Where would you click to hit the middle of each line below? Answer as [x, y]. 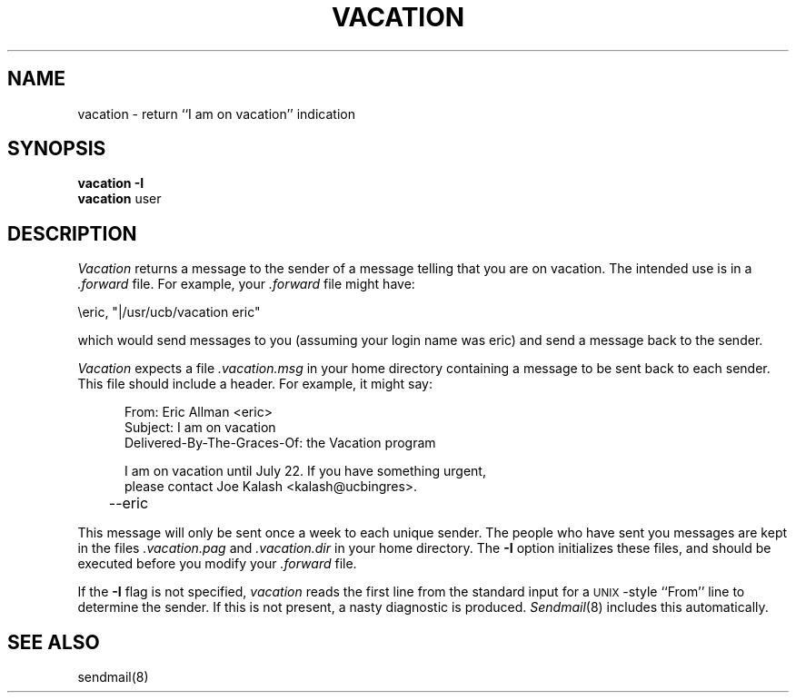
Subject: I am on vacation [200, 428]
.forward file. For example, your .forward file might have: [246, 284]
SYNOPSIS [57, 149]
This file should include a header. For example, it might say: [255, 384]
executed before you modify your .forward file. [217, 564]
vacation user [119, 199]
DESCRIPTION [72, 233]
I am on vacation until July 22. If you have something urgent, [305, 471]
